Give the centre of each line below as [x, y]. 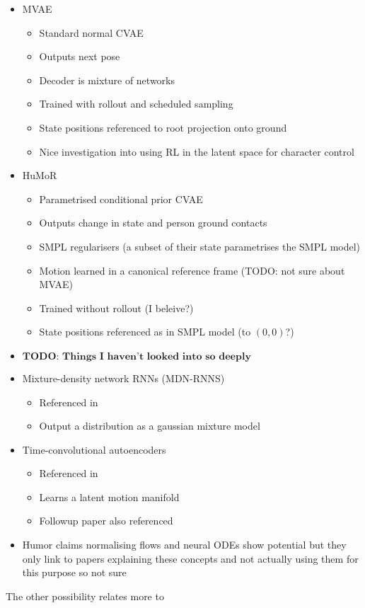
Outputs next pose [80, 56]
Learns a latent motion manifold [109, 497]
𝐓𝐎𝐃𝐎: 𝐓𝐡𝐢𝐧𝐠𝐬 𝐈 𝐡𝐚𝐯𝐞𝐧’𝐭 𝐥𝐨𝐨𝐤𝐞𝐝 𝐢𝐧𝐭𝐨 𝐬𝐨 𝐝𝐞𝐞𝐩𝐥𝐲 [137, 356]
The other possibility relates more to [85, 596]
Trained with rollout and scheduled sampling [136, 104]
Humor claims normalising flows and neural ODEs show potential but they [184, 545]
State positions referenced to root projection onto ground [163, 127]
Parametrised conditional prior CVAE [121, 199]
